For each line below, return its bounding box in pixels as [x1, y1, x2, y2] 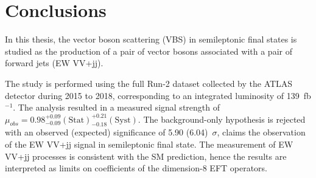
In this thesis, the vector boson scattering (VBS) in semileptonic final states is [5, 33, 297, 46]
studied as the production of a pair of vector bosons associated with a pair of [5, 44, 292, 57]
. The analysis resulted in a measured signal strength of [13, 101, 220, 114]
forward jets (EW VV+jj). [5, 56, 104, 69]
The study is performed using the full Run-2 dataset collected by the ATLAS [5, 77, 293, 89]
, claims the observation [217, 126, 306, 139]
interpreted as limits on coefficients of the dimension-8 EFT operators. [5, 162, 268, 174]
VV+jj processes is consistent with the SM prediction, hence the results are [5, 149, 287, 162]
